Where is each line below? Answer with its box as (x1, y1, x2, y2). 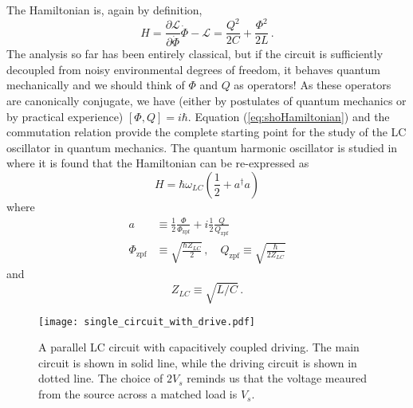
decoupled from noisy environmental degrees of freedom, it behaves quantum (6, 61, 380, 77)
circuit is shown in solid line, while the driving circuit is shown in (38, 354, 357, 371)
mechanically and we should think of (6, 76, 185, 93)
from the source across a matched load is (38, 386, 238, 402)
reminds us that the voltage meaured (187, 370, 368, 386)
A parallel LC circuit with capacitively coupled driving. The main (38, 339, 360, 355)
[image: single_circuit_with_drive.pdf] (38, 316, 256, 328)
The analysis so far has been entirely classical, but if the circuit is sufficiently (6, 45, 383, 62)
